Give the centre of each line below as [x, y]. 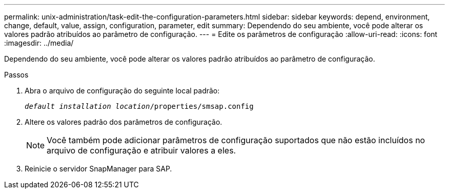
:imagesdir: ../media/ [39, 43]
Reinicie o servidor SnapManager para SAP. [98, 169]
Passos [16, 75]
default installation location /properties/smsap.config [139, 106]
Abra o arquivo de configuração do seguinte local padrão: [122, 91]
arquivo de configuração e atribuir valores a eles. [141, 150]
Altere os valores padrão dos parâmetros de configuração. [124, 122]
